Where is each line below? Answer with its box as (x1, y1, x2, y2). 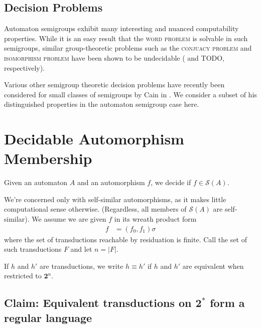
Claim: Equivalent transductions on (4, 295, 192, 310)
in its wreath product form (114, 214, 197, 224)
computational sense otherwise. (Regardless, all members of (4, 204, 187, 214)
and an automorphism (77, 177, 145, 188)
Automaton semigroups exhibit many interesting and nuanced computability (4, 23, 239, 34)
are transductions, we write (40, 260, 123, 271)
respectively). (4, 62, 45, 73)
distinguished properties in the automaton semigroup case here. (4, 99, 199, 109)
